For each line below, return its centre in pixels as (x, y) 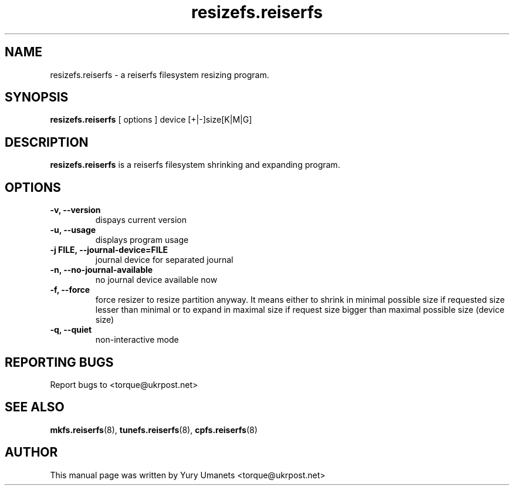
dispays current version (141, 220)
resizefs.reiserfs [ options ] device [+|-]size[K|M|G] (151, 120)
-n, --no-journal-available (102, 270)
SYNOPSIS (37, 97)
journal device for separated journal (164, 260)
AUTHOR (31, 452)
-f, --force (70, 290)
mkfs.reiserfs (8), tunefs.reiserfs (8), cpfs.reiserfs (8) (154, 430)
